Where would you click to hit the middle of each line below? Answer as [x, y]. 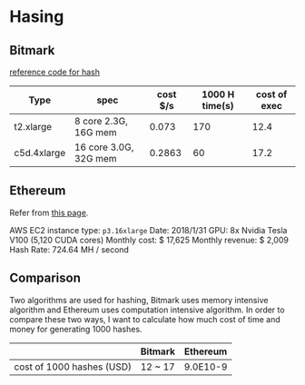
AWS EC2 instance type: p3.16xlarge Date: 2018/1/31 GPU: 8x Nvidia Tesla [148, 230]
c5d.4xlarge [40, 153]
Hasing [37, 17]
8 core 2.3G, [101, 121]
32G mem [95, 158]
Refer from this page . [49, 212]
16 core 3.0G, [104, 147]
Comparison [45, 278]
